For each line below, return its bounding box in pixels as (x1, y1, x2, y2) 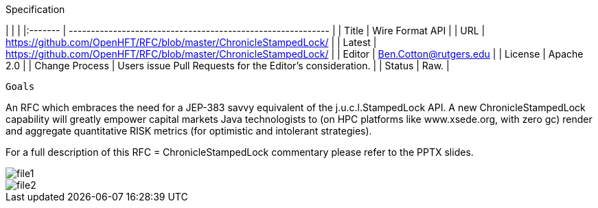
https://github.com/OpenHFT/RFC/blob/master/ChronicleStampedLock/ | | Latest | (5, 36, 377, 48)
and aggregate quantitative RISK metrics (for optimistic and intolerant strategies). (5, 125, 372, 137)
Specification (5, 3, 65, 15)
